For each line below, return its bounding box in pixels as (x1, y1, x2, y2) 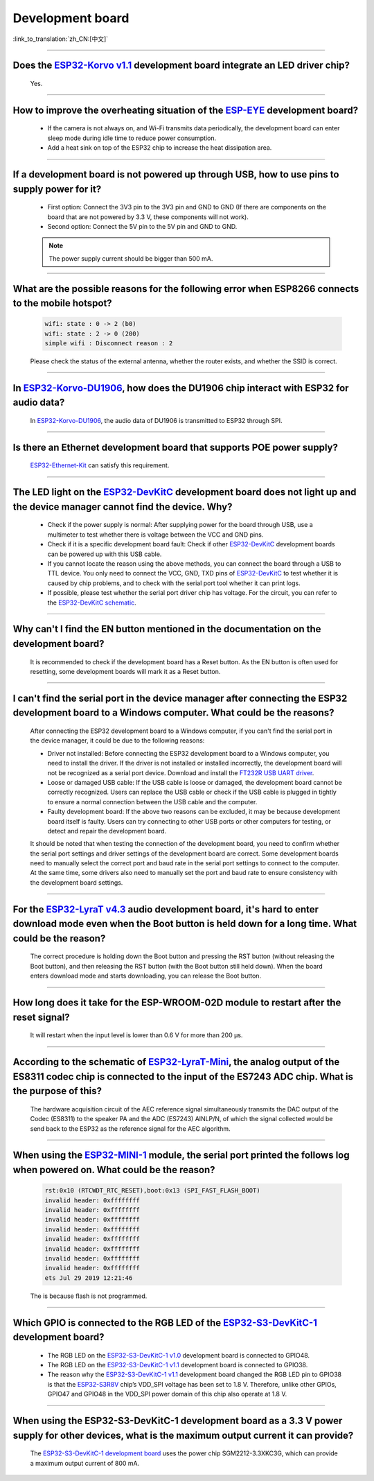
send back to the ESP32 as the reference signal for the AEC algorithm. (30, 1124, 231, 1133)
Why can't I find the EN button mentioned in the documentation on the (12, 623, 321, 635)
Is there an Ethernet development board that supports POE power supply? (12, 441, 339, 453)
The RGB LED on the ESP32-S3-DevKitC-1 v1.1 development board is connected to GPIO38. (47, 1361, 308, 1369)
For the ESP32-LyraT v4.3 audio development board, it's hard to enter (12, 903, 319, 915)
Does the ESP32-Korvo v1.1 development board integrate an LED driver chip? (12, 60, 350, 71)
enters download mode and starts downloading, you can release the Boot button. (30, 971, 262, 980)
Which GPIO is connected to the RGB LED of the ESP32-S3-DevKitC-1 (12, 1317, 318, 1328)
